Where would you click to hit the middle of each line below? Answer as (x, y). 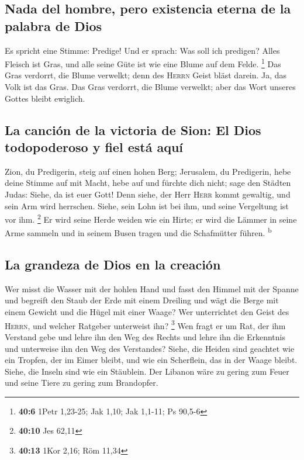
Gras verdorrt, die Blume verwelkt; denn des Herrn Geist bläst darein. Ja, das (146, 75)
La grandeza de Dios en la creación (113, 264)
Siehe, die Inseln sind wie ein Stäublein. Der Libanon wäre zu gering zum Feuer (147, 371)
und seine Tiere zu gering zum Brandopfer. (82, 383)
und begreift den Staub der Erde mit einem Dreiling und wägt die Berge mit (142, 300)
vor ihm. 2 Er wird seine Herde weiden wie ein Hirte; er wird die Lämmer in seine (151, 218)
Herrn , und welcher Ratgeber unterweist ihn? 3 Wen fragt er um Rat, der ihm (145, 324)
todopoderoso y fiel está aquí (94, 147)
